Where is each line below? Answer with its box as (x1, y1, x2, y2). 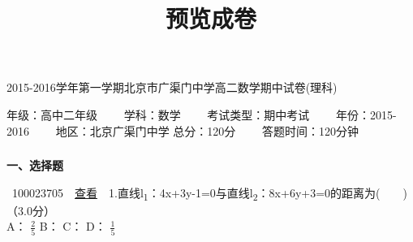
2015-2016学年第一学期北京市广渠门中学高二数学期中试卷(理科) (6, 79, 338, 96)
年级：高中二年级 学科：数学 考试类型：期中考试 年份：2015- (6, 106, 397, 123)
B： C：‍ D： (39, 218, 106, 235)
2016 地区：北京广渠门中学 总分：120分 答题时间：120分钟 (6, 122, 359, 139)
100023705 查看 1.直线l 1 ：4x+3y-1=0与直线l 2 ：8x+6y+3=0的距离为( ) (11, 184, 407, 203)
